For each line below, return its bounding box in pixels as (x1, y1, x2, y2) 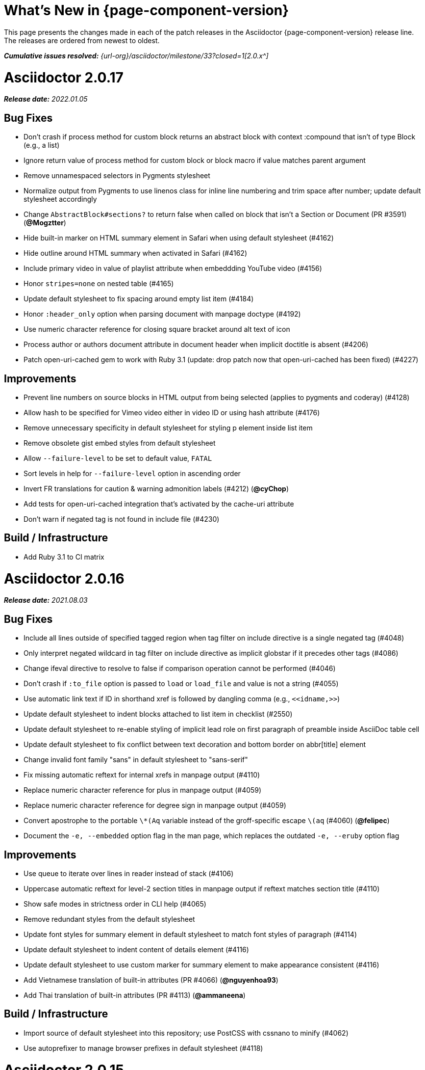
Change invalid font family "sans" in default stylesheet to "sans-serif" (24, 755, 248, 764)
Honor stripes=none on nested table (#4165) (24, 279, 174, 288)
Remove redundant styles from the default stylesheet (24, 914, 195, 923)
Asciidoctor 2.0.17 (4, 69, 124, 86)
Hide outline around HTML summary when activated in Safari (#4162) (24, 249, 247, 258)
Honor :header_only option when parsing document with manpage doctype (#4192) (24, 310, 301, 319)
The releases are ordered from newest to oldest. (4, 36, 160, 45)
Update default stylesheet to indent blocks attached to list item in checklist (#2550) (24, 710, 293, 719)
